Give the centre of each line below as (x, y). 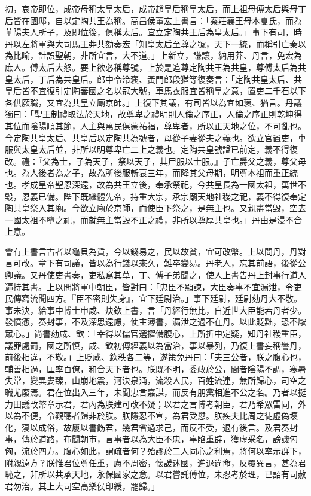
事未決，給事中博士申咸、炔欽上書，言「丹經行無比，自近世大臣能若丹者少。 (155, 310)
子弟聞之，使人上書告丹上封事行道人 (235, 275)
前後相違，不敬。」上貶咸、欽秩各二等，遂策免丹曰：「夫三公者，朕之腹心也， (155, 357)
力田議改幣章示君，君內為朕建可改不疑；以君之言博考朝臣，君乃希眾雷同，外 (155, 404)
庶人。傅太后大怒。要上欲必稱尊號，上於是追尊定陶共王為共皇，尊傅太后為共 (155, 67)
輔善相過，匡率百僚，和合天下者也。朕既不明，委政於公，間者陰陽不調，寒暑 (155, 368)
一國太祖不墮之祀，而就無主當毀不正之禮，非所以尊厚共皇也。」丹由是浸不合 (153, 219)
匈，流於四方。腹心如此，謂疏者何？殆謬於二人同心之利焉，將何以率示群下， (155, 450)
